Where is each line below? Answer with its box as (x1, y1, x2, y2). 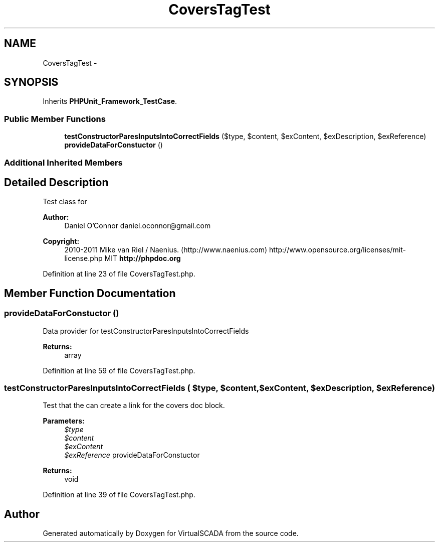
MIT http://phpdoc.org (104, 254, 181, 263)
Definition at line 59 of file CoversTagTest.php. (43, 366, 195, 375)
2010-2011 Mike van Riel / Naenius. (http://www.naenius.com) (64, 245, 268, 254)
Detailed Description (4, 176, 109, 189)
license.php (64, 254, 103, 263)
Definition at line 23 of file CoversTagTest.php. (43, 269, 195, 279)
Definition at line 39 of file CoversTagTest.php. (43, 490, 195, 499)
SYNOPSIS (4, 76, 59, 89)
